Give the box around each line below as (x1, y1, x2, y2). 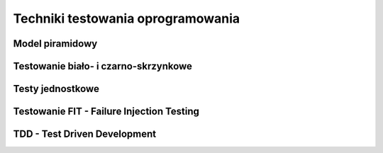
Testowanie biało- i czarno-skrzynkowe (13, 60, 193, 72)
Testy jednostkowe (13, 83, 99, 95)
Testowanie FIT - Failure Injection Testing (13, 106, 200, 118)
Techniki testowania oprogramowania (13, 11, 240, 26)
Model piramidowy (13, 38, 98, 50)
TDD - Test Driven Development (13, 128, 156, 140)
